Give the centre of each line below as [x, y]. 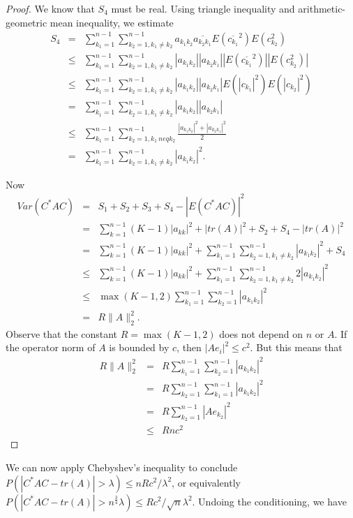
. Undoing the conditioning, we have [269, 501]
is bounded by [139, 347]
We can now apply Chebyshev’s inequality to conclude [122, 467]
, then [189, 347]
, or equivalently [206, 482]
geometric [27, 22]
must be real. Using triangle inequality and [203, 8]
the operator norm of [51, 347]
